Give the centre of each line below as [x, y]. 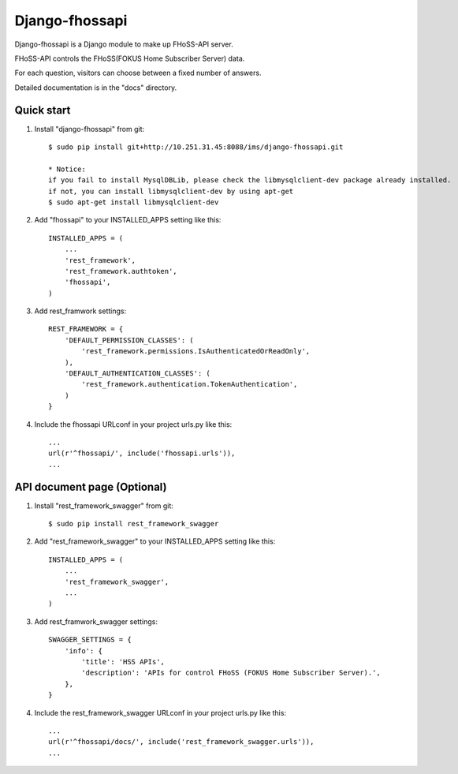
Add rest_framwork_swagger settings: [96, 621]
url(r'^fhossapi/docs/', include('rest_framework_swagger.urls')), [181, 742]
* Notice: [67, 169]
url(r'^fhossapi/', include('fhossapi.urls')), [142, 453]
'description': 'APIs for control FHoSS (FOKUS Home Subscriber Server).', [231, 673]
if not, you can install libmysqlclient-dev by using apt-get [171, 191]
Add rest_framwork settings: [80, 311]
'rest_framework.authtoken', [121, 271]
